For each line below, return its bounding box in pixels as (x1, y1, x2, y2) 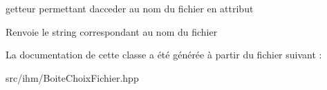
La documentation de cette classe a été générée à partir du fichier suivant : (6, 47, 322, 62)
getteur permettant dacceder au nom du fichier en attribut (6, 1, 254, 15)
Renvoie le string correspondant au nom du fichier (6, 24, 218, 38)
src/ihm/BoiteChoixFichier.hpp (6, 70, 139, 85)
